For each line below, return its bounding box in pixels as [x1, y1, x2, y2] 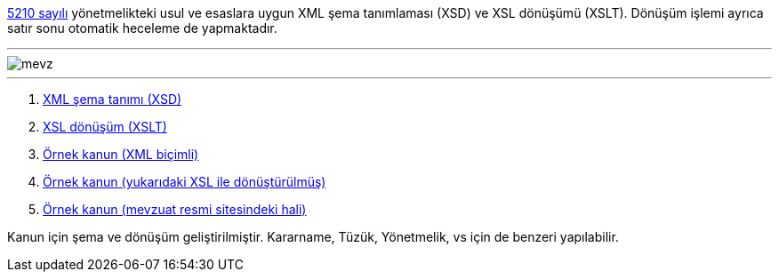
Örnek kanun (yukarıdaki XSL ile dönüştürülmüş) [43, 174, 326, 189]
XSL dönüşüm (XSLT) [43, 119, 167, 134]
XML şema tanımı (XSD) [43, 92, 182, 107]
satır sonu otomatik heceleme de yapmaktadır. [7, 20, 277, 36]
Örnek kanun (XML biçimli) [43, 147, 199, 162]
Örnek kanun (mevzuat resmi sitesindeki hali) [43, 202, 307, 217]
